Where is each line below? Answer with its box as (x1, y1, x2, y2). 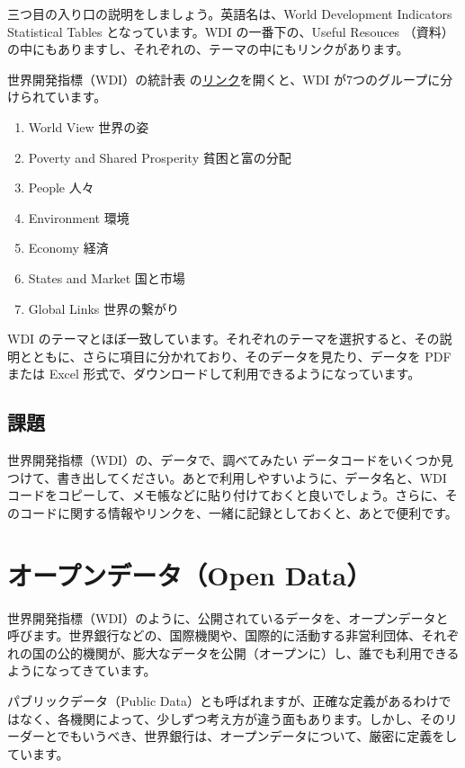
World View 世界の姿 (28, 117, 149, 136)
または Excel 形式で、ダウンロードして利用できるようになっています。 (7, 364, 421, 383)
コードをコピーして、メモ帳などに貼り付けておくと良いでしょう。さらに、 (7, 486, 445, 505)
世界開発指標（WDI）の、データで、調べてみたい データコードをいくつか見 (7, 451, 453, 469)
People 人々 (28, 178, 94, 197)
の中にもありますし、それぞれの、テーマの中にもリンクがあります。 (7, 40, 409, 58)
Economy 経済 (28, 238, 109, 257)
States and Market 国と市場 (28, 268, 185, 287)
